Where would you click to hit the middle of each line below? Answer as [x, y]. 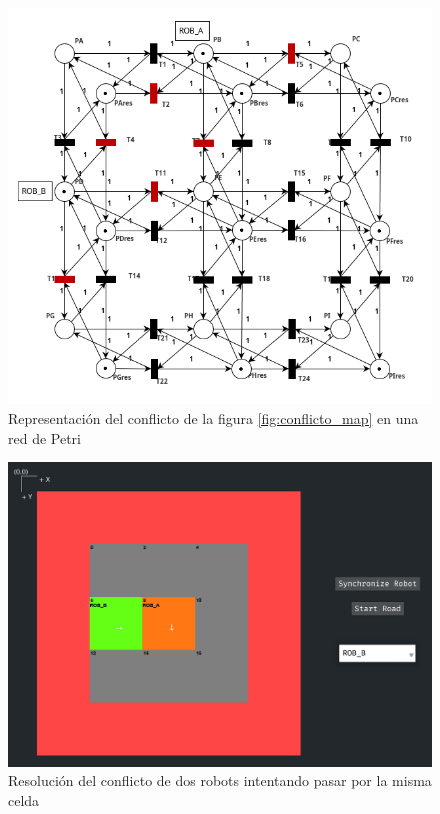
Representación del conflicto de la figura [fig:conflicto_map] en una [213, 418]
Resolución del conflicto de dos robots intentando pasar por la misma [220, 780]
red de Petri [44, 437]
